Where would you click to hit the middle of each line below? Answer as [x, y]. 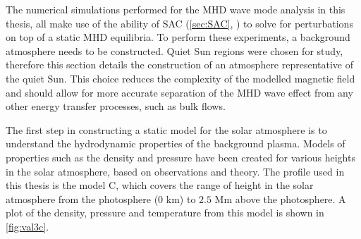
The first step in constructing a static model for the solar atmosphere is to [166, 129]
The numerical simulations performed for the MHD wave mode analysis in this [176, 9]
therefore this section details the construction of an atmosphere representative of [180, 65]
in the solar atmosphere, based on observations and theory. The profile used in [175, 171]
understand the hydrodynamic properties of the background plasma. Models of [176, 143]
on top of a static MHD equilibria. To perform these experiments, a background [178, 37]
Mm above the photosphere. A [280, 198]
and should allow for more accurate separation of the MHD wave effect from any [179, 92]
